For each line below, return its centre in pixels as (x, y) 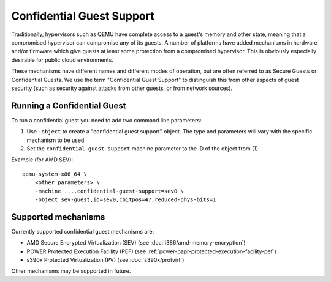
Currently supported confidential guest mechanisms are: (83, 231)
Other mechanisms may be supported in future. (71, 271)
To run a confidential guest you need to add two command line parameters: (106, 120)
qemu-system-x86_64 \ (55, 174)
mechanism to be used (55, 140)
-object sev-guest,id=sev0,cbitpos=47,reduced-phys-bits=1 (125, 199)
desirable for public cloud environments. (62, 60)
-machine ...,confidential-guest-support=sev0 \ (109, 191)
